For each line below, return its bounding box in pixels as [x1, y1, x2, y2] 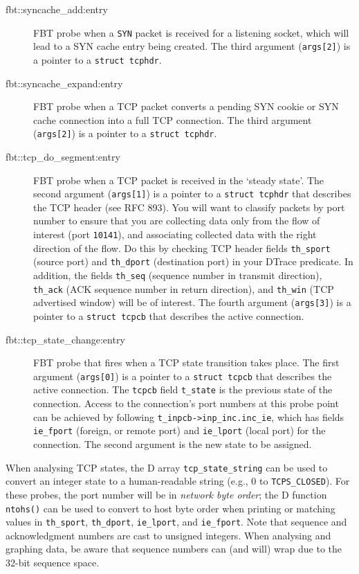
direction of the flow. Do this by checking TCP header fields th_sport [33, 240, 331, 255]
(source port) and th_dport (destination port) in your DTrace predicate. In [33, 254, 353, 269]
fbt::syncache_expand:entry [6, 75, 123, 90]
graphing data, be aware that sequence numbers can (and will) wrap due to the [6, 541, 342, 556]
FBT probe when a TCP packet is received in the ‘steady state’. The [33, 172, 324, 187]
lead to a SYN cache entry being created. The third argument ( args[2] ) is [33, 39, 351, 53]
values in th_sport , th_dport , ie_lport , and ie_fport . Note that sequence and [6, 514, 347, 529]
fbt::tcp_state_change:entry [6, 332, 125, 346]
